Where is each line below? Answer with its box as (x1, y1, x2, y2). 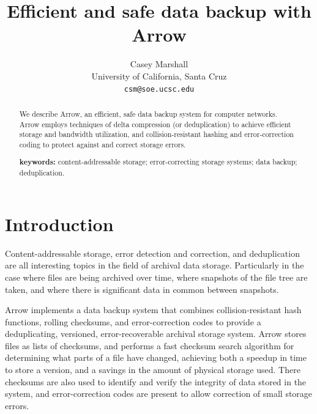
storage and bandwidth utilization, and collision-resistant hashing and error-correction (19, 129, 294, 139)
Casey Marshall (130, 57, 188, 70)
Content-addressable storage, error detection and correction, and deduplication (5, 246, 300, 259)
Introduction (5, 211, 114, 236)
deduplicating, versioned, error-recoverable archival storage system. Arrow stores (5, 327, 307, 340)
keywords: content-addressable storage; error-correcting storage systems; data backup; (19, 157, 297, 168)
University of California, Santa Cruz (91, 69, 227, 82)
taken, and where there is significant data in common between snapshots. (5, 283, 279, 295)
